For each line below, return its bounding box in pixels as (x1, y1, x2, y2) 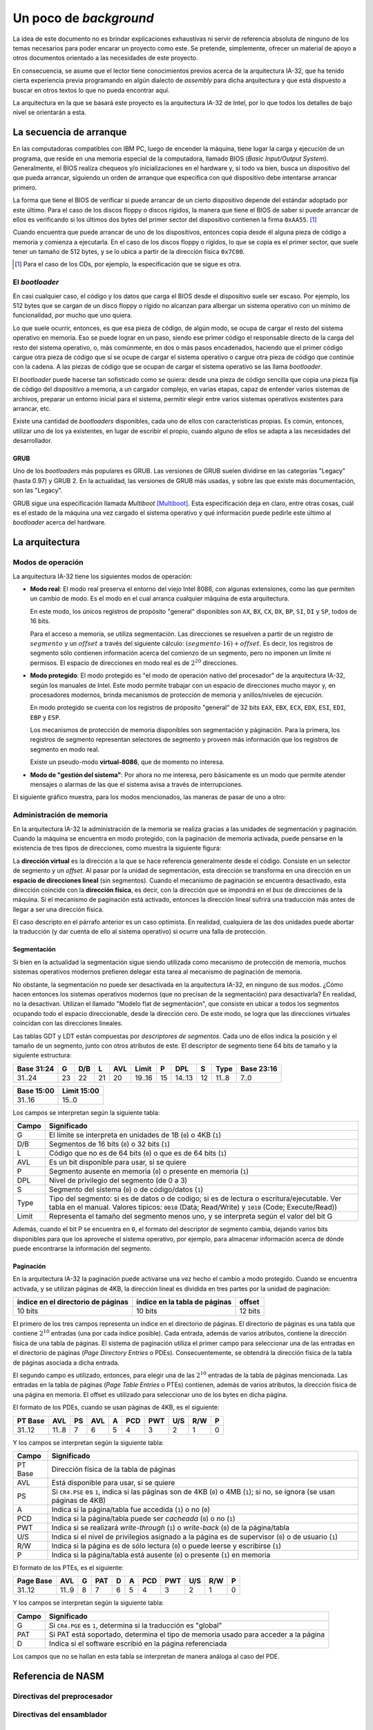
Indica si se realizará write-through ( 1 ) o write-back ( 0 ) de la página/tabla (51, 1523, 290, 1532)
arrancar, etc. (12, 404, 51, 412)
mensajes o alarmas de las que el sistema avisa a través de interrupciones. (30, 781, 243, 789)
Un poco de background (12, 10, 155, 26)
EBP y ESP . (30, 713, 61, 721)
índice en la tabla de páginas (135, 1297, 232, 1307)
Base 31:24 (17, 1064, 55, 1073)
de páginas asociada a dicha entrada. (12, 1358, 120, 1367)
